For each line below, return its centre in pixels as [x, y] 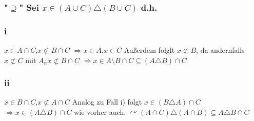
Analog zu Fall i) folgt [107, 102]
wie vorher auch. [100, 112]
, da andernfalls [220, 50]
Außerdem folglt [149, 50]
